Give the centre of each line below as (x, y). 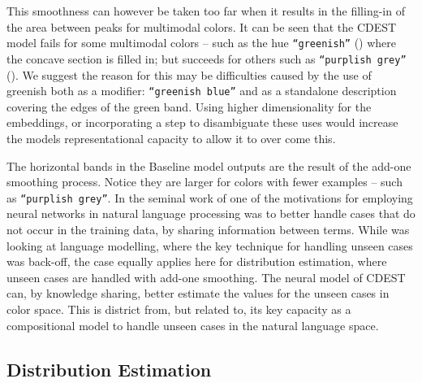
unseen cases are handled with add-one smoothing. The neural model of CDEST (206, 277)
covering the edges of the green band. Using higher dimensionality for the (189, 106)
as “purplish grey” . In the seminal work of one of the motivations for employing (210, 197)
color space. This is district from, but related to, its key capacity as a (179, 309)
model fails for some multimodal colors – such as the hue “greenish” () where (201, 43)
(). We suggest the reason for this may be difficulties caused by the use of (189, 74)
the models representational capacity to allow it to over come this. (171, 138)
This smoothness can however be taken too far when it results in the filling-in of (206, 11)
